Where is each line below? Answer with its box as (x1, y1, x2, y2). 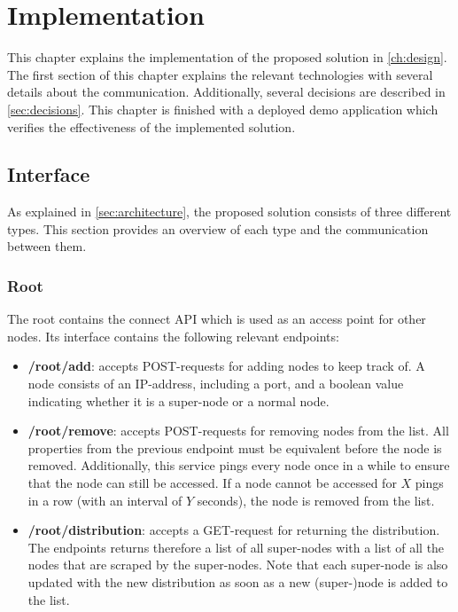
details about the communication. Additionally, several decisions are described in (7, 82, 446, 101)
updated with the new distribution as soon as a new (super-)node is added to (27, 573, 448, 592)
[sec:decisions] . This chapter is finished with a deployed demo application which (7, 99, 439, 118)
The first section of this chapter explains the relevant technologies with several (7, 65, 433, 83)
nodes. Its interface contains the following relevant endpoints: (7, 326, 339, 345)
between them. (7, 237, 87, 255)
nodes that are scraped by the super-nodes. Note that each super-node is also (27, 555, 448, 574)
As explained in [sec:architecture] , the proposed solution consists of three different (7, 202, 452, 221)
